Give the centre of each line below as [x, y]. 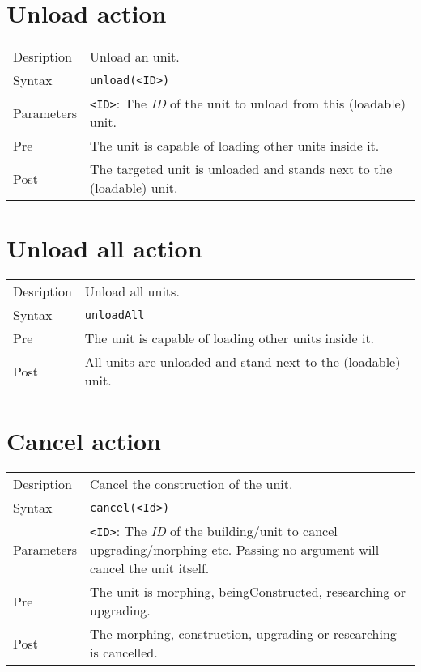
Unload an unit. [135, 57]
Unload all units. [132, 291]
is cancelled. [124, 653]
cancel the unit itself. [150, 568]
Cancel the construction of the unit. [191, 484]
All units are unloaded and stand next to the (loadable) [242, 362]
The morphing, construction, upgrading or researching [243, 634]
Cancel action [84, 441]
